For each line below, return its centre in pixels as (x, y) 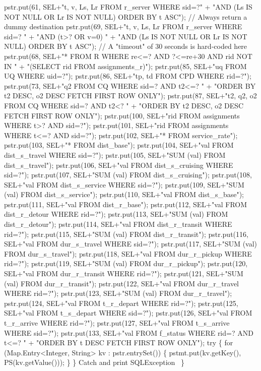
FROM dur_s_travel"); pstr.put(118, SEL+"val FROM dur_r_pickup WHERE (128, 253)
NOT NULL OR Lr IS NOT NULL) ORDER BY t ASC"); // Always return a (126, 16)
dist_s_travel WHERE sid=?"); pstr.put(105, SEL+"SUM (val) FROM (115, 154)
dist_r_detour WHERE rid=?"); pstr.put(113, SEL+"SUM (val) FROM (116, 214)
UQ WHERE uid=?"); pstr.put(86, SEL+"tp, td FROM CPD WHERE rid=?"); (128, 76)
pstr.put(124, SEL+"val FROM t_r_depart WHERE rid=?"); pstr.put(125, (121, 303)
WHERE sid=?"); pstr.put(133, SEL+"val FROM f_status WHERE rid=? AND (129, 332)
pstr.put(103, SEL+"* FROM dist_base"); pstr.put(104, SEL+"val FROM (119, 145)
